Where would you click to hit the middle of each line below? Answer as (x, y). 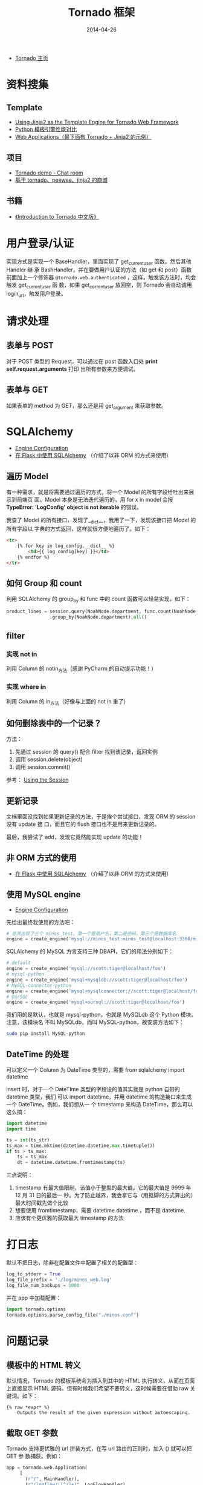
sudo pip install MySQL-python (46, 1034)
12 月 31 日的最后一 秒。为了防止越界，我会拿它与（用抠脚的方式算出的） (105, 1195)
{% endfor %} (34, 557)
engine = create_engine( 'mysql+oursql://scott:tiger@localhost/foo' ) (96, 1002)
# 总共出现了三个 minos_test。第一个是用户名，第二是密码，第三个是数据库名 (91, 934)
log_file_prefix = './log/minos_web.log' (59, 1280)
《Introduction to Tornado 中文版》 (57, 216)
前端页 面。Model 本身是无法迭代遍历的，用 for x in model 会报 (95, 500)
